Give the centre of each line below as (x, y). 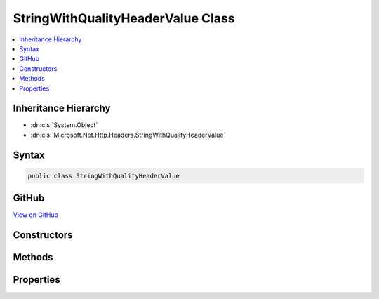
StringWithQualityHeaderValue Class (124, 18)
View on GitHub (36, 215)
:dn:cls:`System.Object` (64, 125)
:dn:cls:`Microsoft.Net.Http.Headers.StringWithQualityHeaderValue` (128, 135)
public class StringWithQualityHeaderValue (104, 176)
